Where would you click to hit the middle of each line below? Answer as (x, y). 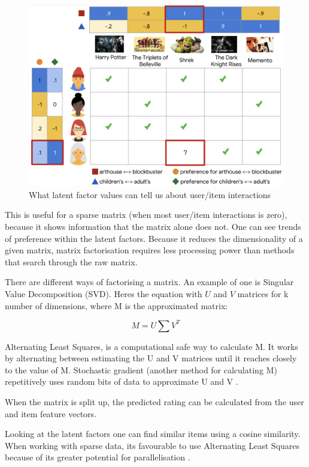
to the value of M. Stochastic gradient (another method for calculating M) (141, 369)
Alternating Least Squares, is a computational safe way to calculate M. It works (152, 346)
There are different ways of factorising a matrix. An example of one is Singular (149, 282)
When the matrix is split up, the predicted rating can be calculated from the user (154, 402)
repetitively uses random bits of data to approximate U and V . (122, 381)
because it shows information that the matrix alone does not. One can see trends (153, 227)
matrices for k (263, 294)
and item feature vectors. (51, 413)
